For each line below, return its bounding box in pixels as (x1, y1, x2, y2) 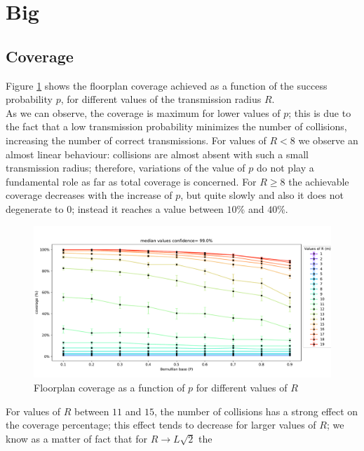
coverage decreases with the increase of (6, 188, 173, 202)
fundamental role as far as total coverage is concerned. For (6, 174, 257, 188)
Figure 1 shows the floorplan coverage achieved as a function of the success (6, 78, 328, 92)
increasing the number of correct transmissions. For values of (6, 132, 267, 147)
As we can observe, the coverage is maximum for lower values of (6, 105, 281, 120)
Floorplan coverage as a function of (34, 380, 185, 395)
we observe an (298, 132, 358, 147)
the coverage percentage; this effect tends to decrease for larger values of (6, 417, 316, 432)
